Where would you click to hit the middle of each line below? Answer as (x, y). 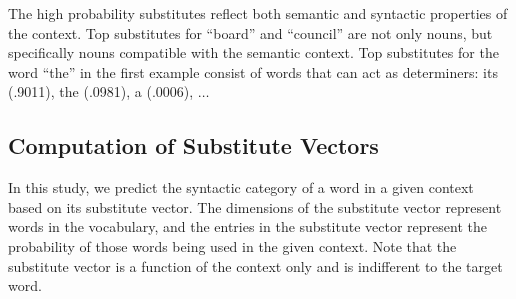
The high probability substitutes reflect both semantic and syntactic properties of (258, 13)
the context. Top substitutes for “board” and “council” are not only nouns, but (250, 32)
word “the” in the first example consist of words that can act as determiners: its (253, 71)
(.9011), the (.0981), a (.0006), (101, 91)
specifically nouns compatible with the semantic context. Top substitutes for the (253, 52)
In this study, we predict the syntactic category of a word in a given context (241, 187)
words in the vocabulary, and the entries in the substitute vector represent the (247, 226)
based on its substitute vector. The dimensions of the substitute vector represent (255, 206)
